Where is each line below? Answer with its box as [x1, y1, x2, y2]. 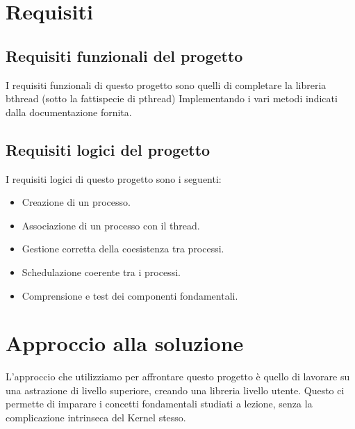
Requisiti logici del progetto [6, 138, 210, 160]
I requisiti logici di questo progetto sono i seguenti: [6, 171, 222, 186]
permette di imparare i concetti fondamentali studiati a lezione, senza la [6, 396, 313, 411]
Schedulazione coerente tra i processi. [22, 264, 181, 279]
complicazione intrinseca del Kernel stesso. [6, 410, 186, 425]
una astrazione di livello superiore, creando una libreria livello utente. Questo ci [6, 382, 345, 397]
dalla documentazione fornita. [6, 104, 132, 119]
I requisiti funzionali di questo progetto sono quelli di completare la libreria [6, 77, 327, 92]
